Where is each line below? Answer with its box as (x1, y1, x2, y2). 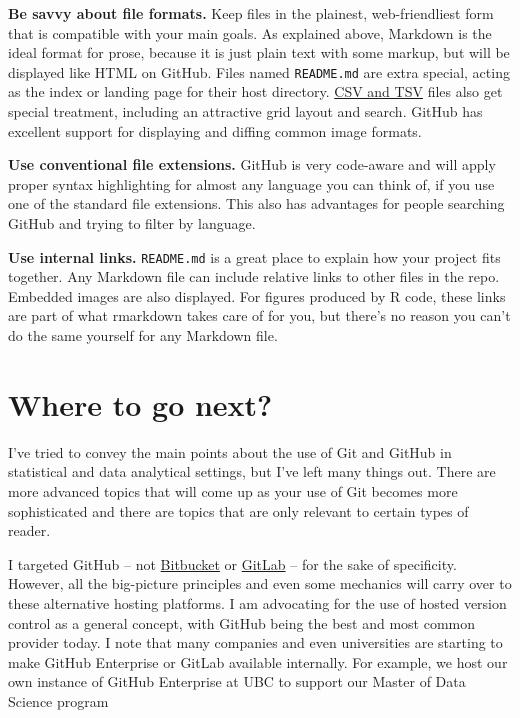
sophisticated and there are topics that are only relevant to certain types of (8, 500, 469, 521)
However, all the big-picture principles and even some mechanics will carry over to (8, 573, 512, 594)
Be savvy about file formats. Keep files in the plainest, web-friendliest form (8, 3, 494, 23)
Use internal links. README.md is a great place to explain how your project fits (8, 246, 501, 267)
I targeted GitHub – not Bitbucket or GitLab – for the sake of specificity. (8, 553, 457, 574)
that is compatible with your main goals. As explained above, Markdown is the (8, 22, 492, 43)
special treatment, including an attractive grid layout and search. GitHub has (8, 101, 483, 122)
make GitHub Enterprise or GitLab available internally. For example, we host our (8, 651, 508, 672)
